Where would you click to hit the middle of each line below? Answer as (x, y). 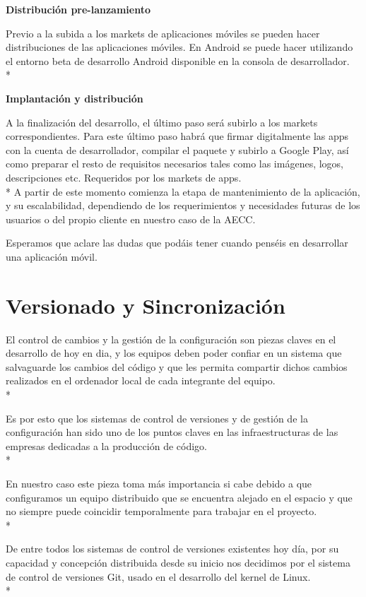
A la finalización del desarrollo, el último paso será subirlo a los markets (162, 122)
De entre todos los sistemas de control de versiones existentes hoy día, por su (172, 549)
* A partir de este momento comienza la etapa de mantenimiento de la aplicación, (183, 191)
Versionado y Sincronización (146, 305)
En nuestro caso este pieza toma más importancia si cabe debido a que (159, 483)
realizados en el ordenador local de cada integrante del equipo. (141, 380)
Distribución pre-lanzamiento (78, 9)
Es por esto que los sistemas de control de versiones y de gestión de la (157, 418)
